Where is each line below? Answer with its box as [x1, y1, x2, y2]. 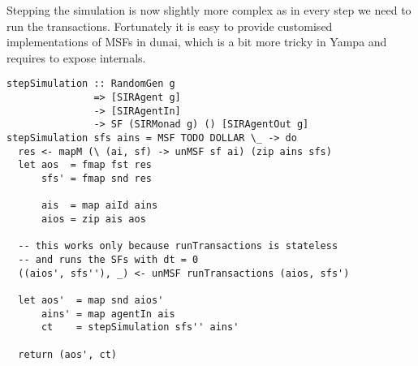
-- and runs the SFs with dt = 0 [18, 253, 199, 265]
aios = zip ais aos [41, 213, 146, 225]
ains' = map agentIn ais [41, 308, 175, 320]
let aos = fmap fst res [18, 159, 152, 171]
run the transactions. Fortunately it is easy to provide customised [6, 17, 333, 34]
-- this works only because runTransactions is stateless [18, 240, 338, 252]
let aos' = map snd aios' [18, 294, 164, 306]
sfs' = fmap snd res [41, 172, 152, 184]
